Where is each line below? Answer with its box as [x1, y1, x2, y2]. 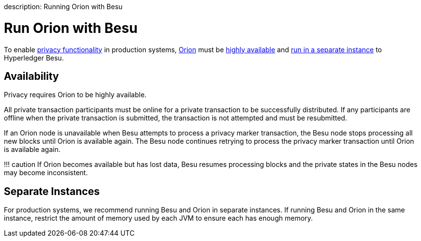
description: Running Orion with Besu [4, 2, 123, 11]
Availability [4, 70, 59, 82]
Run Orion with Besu [4, 19, 138, 36]
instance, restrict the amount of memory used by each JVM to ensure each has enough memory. [4, 214, 313, 223]
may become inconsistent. [4, 168, 88, 177]
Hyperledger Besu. [4, 53, 64, 62]
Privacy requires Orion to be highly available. [4, 90, 147, 99]
